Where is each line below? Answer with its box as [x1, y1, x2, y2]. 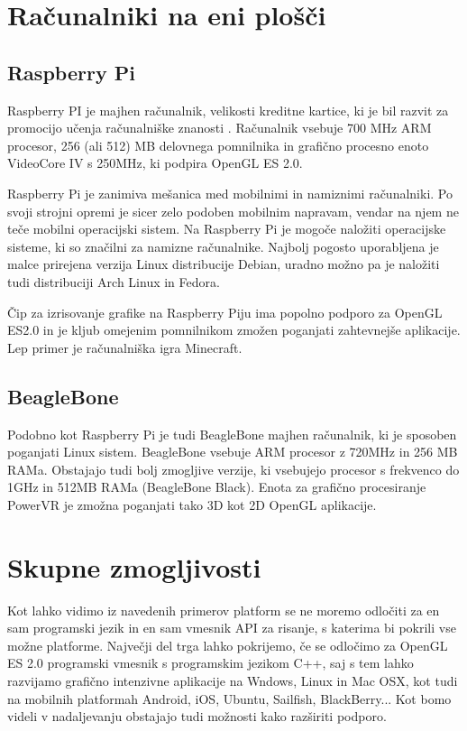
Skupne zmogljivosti [7, 548, 261, 585]
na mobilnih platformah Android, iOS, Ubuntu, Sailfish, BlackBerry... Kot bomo [7, 689, 452, 708]
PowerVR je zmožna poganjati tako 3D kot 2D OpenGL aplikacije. [7, 495, 377, 514]
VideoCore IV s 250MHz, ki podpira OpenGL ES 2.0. [7, 153, 303, 172]
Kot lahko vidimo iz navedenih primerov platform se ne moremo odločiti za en [7, 600, 440, 619]
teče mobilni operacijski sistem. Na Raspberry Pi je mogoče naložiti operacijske [7, 219, 446, 238]
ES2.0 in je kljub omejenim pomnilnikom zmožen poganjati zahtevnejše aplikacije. [7, 320, 461, 339]
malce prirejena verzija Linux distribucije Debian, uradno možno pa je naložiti [7, 254, 440, 273]
